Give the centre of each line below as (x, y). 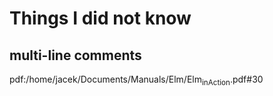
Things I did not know (100, 18)
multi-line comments (75, 55)
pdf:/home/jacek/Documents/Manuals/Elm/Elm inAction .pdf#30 (136, 80)
